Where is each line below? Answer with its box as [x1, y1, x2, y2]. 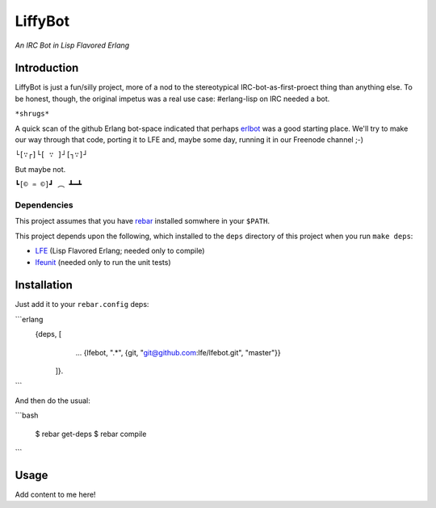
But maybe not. [15, 164, 66, 174]
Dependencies [15, 199, 74, 210]
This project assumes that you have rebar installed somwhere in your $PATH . [15, 216, 270, 226]
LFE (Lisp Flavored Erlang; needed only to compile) [35, 246, 205, 256]
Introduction [15, 61, 79, 75]
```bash [15, 410, 39, 420]
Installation [15, 279, 73, 292]
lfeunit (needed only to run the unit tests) [35, 257, 171, 267]
